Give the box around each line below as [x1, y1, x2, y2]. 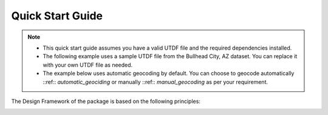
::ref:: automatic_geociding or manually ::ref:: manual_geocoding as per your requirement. [43, 78, 268, 85]
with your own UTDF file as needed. [43, 61, 133, 68]
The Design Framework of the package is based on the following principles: [11, 97, 200, 105]
